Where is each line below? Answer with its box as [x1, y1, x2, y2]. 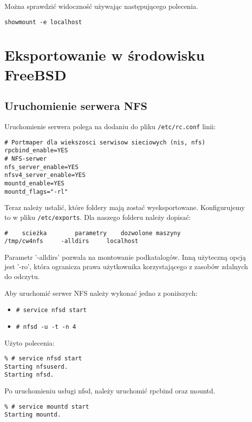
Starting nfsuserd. [4, 363, 68, 370]
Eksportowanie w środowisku [4, 45, 205, 65]
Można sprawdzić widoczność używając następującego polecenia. [4, 1, 198, 11]
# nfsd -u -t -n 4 [16, 323, 76, 330]
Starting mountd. [4, 411, 61, 419]
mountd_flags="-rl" [4, 188, 68, 195]
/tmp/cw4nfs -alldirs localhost [4, 238, 139, 245]
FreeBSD [4, 64, 66, 84]
